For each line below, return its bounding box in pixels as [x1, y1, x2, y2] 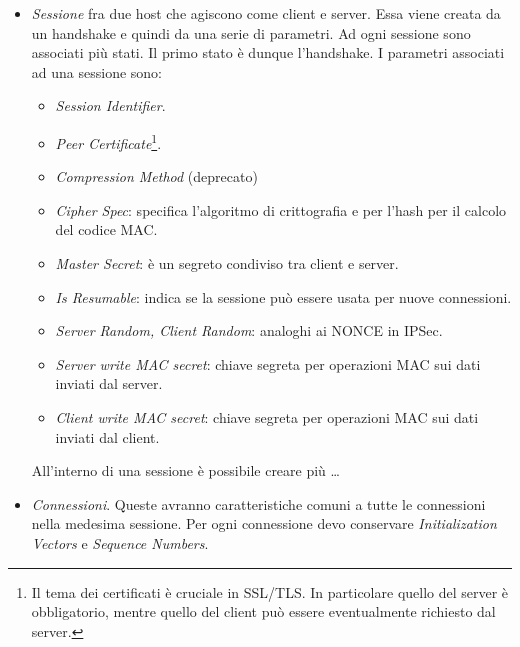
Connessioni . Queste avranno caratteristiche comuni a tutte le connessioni [31, 493, 486, 514]
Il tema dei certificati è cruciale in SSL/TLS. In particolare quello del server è [31, 581, 509, 602]
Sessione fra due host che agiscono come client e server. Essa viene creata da [31, 3, 501, 23]
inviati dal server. [55, 373, 163, 394]
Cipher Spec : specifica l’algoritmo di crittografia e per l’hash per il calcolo [55, 199, 507, 220]
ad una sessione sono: [31, 61, 162, 82]
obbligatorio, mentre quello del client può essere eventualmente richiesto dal [31, 601, 496, 622]
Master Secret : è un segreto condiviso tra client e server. [55, 253, 399, 273]
